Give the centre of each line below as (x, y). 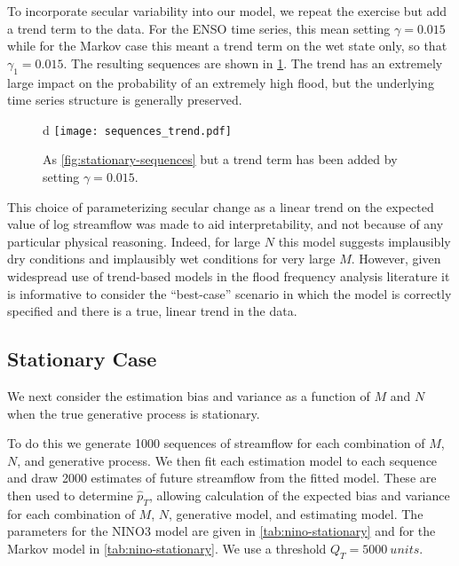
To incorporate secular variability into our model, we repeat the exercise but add (227, 11)
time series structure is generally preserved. (125, 100)
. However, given (396, 259)
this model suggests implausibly (364, 241)
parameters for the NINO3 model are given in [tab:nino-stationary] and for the (222, 531)
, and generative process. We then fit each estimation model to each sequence (227, 460)
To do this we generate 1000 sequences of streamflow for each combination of (216, 443)
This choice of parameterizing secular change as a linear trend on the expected (221, 206)
